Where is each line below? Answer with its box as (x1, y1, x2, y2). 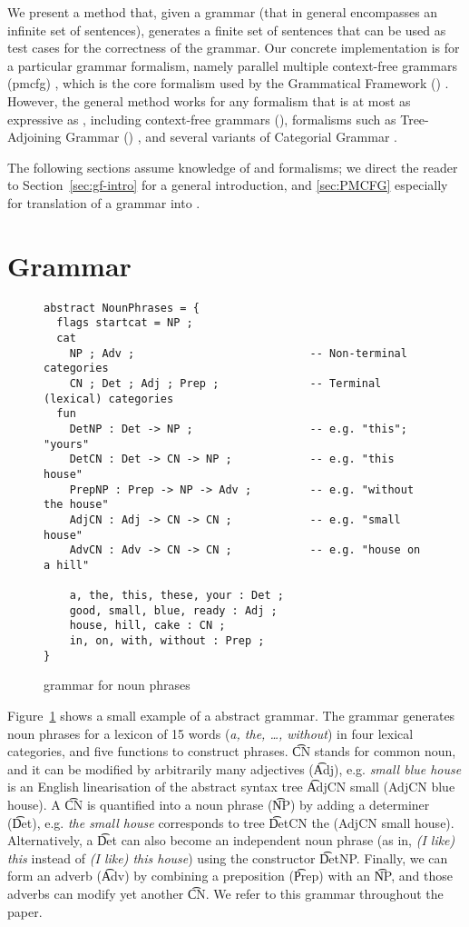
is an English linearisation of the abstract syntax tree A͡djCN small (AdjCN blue (7, 777, 455, 796)
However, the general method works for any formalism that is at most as (7, 91, 411, 110)
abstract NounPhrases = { (44, 301, 200, 314)
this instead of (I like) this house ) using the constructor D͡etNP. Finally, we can (7, 848, 448, 867)
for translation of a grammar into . (7, 193, 200, 212)
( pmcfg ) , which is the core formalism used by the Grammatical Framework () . (7, 74, 449, 93)
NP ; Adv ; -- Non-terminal (69, 346, 407, 360)
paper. (7, 902, 43, 921)
